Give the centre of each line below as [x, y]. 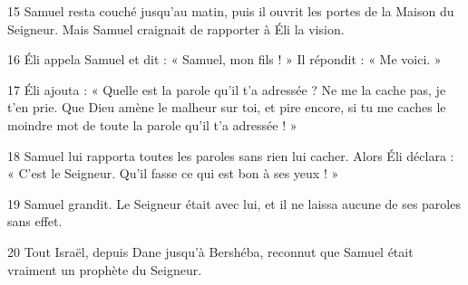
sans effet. [35, 221]
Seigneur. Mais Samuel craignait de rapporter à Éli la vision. [176, 28]
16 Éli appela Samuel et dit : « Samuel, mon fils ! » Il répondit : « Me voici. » [224, 59]
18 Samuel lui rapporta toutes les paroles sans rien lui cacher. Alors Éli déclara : [231, 155]
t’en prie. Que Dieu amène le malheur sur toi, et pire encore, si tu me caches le [227, 107]
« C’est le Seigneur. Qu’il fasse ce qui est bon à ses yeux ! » [173, 173]
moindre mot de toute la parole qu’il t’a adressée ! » [152, 124]
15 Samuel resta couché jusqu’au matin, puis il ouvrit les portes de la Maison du [231, 11]
